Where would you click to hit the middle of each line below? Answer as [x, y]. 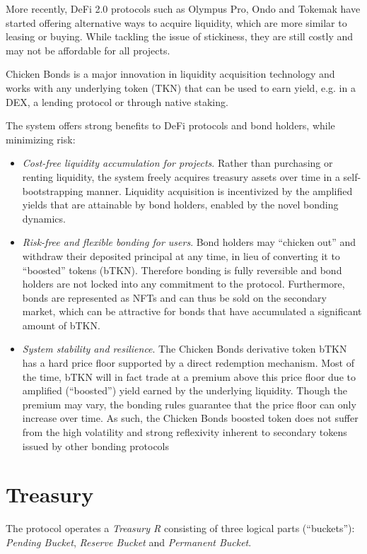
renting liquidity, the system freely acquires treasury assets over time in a [181, 176]
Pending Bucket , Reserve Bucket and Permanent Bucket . [129, 542]
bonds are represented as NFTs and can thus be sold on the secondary [175, 297]
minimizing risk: [41, 139]
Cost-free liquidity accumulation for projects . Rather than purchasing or [177, 163]
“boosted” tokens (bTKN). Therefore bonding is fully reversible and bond [182, 270]
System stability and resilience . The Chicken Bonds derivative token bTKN [185, 349]
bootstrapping [53, 190]
